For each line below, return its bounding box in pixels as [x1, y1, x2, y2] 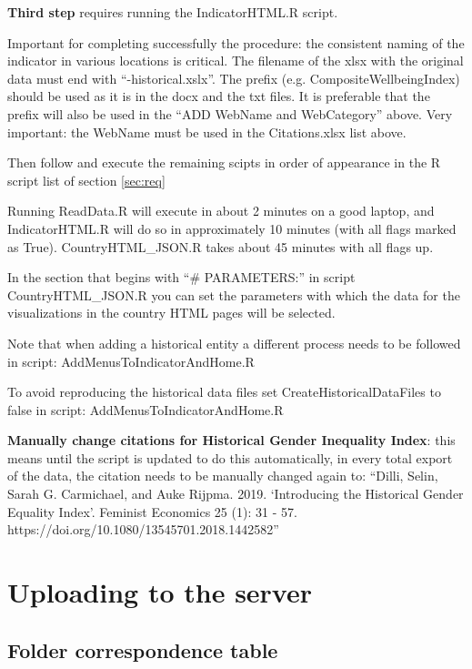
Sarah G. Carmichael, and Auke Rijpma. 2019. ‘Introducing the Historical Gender [7, 484, 464, 503]
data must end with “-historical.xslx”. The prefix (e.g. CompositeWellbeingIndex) [7, 68, 460, 87]
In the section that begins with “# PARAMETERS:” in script [7, 268, 356, 287]
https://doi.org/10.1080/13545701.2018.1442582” [7, 520, 279, 539]
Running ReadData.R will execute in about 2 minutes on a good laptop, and [7, 201, 435, 220]
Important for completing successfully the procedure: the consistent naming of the [7, 33, 465, 52]
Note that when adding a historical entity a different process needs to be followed [7, 333, 461, 352]
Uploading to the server [7, 573, 312, 611]
